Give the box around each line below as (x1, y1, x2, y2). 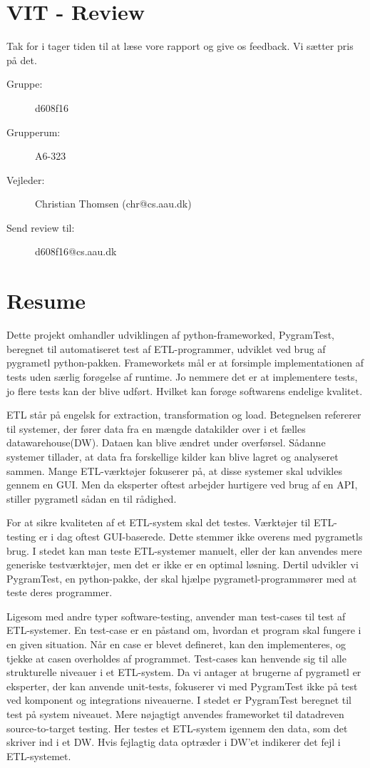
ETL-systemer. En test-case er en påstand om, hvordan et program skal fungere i (6, 623, 361, 638)
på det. (6, 52, 37, 67)
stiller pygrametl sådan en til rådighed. (6, 491, 177, 506)
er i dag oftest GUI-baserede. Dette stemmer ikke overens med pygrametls (38, 528, 363, 543)
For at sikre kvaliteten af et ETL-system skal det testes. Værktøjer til (6, 515, 311, 530)
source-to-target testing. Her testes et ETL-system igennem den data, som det (6, 720, 348, 735)
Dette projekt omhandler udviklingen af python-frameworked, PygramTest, (6, 327, 334, 342)
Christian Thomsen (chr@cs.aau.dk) (35, 196, 192, 211)
